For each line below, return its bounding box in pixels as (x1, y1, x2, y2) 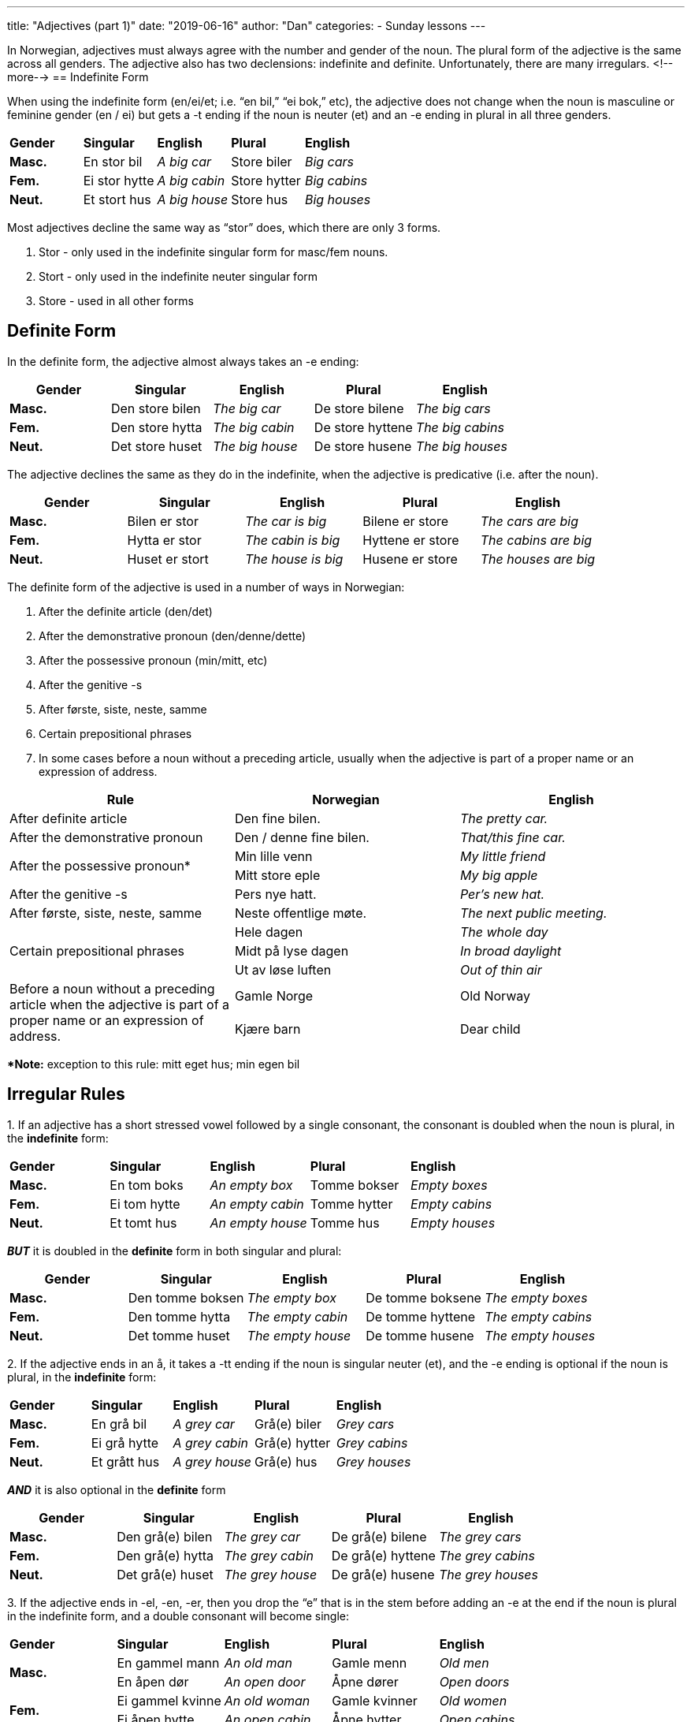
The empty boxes (485, 1289, 588, 1306)
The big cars (415, 400, 491, 416)
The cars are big (480, 512, 578, 529)
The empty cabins (485, 1308, 593, 1325)
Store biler (231, 154, 292, 170)
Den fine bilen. (234, 810, 321, 826)
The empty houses (485, 1327, 596, 1344)
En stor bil (83, 154, 143, 170)
